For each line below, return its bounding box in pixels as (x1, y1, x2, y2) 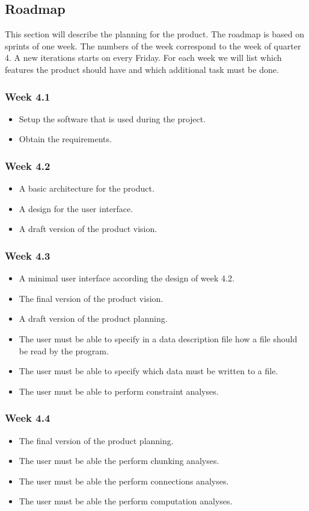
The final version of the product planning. (19, 434, 174, 447)
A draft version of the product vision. (19, 222, 158, 235)
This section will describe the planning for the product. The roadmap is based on (5, 28, 304, 40)
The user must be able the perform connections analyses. (19, 474, 229, 487)
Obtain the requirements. (19, 133, 112, 145)
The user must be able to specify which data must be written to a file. (19, 365, 278, 377)
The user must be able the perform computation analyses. (19, 495, 233, 507)
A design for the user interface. (19, 202, 133, 215)
